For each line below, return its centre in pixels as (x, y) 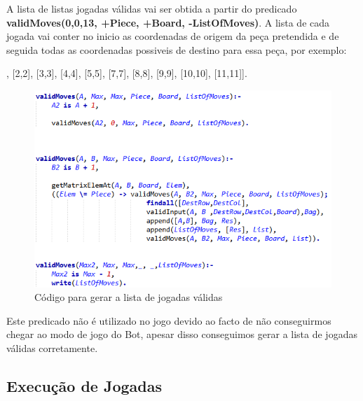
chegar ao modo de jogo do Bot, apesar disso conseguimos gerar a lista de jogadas (182, 334)
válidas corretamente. (52, 348)
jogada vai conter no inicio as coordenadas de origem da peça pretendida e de (173, 36)
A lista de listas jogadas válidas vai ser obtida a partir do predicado (152, 8)
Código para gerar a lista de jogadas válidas (129, 297)
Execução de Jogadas (84, 386)
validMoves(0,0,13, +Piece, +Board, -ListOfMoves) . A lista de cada (168, 22)
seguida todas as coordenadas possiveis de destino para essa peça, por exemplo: (177, 49)
